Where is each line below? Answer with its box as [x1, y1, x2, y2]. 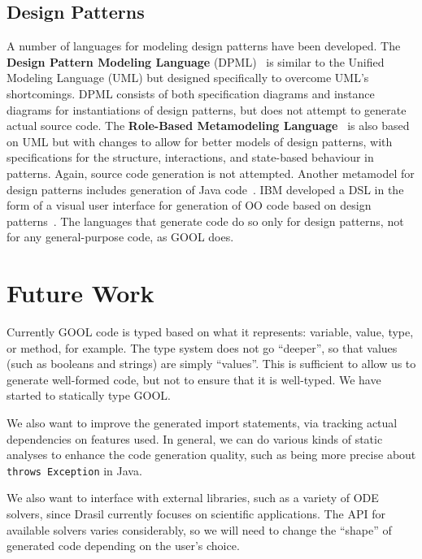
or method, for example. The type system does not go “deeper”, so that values [7, 339, 398, 356]
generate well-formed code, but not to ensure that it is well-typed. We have [7, 370, 381, 388]
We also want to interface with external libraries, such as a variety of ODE [7, 489, 379, 506]
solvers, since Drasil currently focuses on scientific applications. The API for [7, 505, 385, 522]
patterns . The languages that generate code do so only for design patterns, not [7, 212, 404, 229]
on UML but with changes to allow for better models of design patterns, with [7, 132, 393, 149]
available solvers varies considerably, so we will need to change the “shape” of [7, 521, 392, 538]
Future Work [7, 276, 154, 310]
